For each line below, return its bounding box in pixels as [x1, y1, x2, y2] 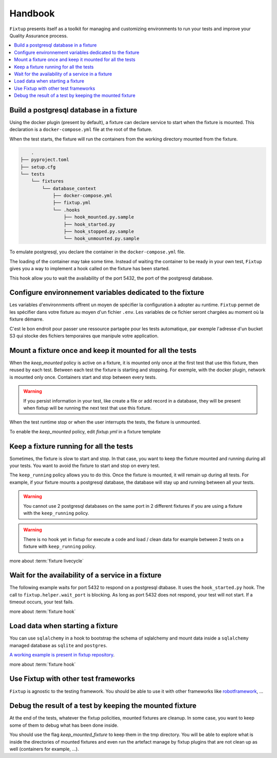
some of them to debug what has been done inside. [9, 722, 119, 728]
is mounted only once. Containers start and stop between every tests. [9, 374, 157, 380]
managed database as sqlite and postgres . [9, 642, 108, 648]
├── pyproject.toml [20, 157, 69, 163]
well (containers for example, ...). [9, 746, 79, 752]
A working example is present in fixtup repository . [9, 652, 115, 658]
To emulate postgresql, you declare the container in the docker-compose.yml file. [9, 249, 186, 255]
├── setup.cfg [20, 164, 56, 170]
